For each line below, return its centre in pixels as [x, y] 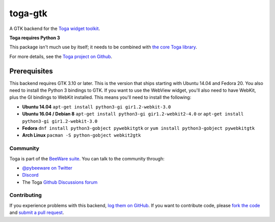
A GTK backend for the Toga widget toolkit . [55, 29]
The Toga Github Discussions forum [60, 182]
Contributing [25, 195]
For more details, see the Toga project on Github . [61, 57]
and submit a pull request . [37, 213]
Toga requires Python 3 [35, 38]
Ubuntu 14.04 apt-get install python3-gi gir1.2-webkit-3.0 [97, 106]
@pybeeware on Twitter [47, 168]
